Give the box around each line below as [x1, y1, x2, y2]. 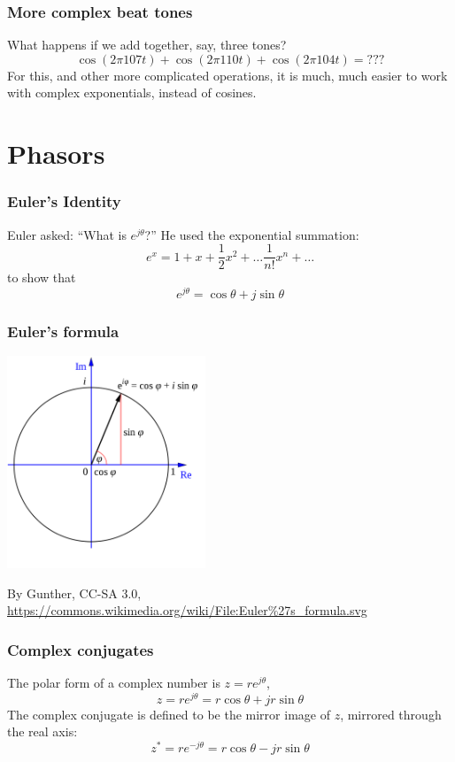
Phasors [7, 135, 105, 172]
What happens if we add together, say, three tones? [7, 35, 287, 54]
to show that [7, 268, 76, 287]
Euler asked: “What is [7, 225, 127, 243]
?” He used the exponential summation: [144, 225, 359, 243]
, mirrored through [340, 704, 442, 723]
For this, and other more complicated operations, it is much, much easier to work [7, 65, 448, 84]
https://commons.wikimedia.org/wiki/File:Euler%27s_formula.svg [7, 601, 367, 620]
